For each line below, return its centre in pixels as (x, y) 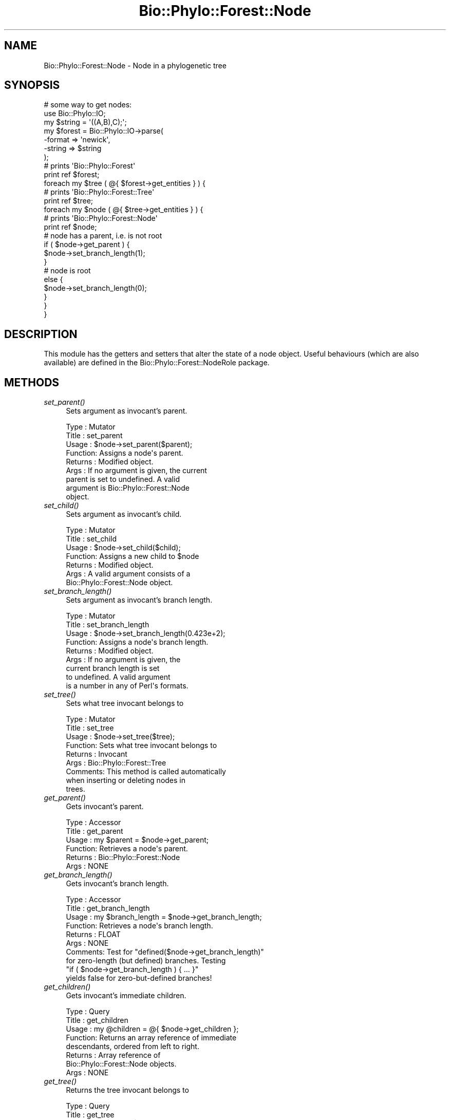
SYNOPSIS (32, 85)
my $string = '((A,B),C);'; (85, 122)
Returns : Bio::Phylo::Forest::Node (123, 857)
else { (53, 279)
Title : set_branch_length (108, 625)
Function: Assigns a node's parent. (125, 453)
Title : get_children (97, 1020)
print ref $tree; (69, 201)
